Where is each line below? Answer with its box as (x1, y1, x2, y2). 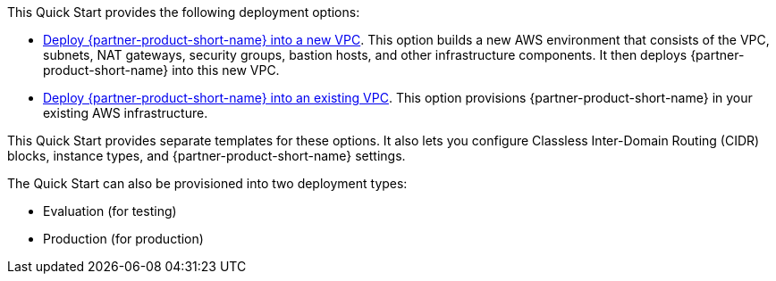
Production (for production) (43, 231, 204, 246)
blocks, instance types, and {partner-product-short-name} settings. (7, 148, 406, 163)
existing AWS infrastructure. (43, 105, 208, 120)
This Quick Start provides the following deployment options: (7, 4, 360, 20)
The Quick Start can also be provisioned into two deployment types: (7, 176, 408, 191)
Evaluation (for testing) (43, 203, 177, 219)
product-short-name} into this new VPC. (43, 62, 280, 78)
